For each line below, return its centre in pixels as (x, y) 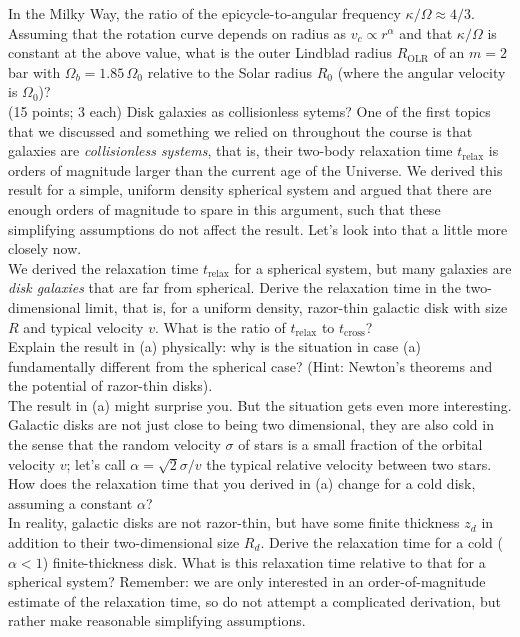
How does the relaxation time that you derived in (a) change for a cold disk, (242, 483)
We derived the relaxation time (103, 267)
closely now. (45, 248)
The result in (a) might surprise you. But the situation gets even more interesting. (260, 404)
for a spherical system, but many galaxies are (373, 267)
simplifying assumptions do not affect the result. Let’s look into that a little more (258, 228)
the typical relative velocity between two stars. (349, 463)
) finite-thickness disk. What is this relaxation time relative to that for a (264, 561)
